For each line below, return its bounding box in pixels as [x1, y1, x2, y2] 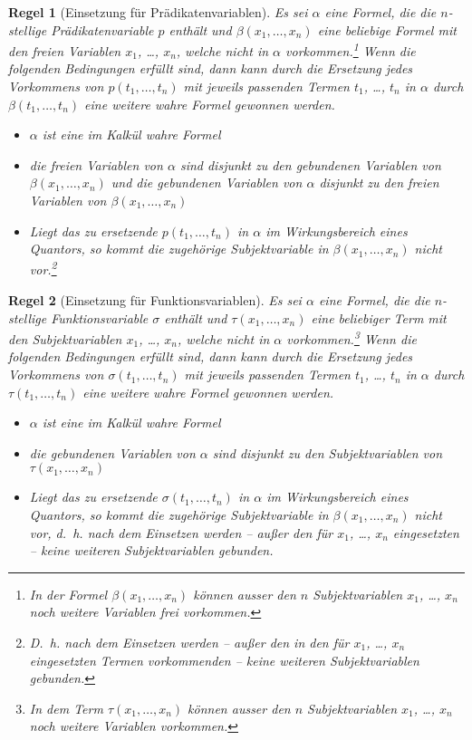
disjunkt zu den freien [319, 173, 439, 192]
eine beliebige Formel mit [317, 20, 457, 39]
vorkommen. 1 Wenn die [285, 39, 416, 60]
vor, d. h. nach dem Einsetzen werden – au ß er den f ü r [29, 523, 333, 542]
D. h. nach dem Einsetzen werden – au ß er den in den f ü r [29, 633, 350, 651]
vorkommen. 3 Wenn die [286, 327, 417, 348]
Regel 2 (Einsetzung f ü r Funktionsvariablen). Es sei [8, 291, 302, 310]
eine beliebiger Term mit [311, 308, 447, 327]
